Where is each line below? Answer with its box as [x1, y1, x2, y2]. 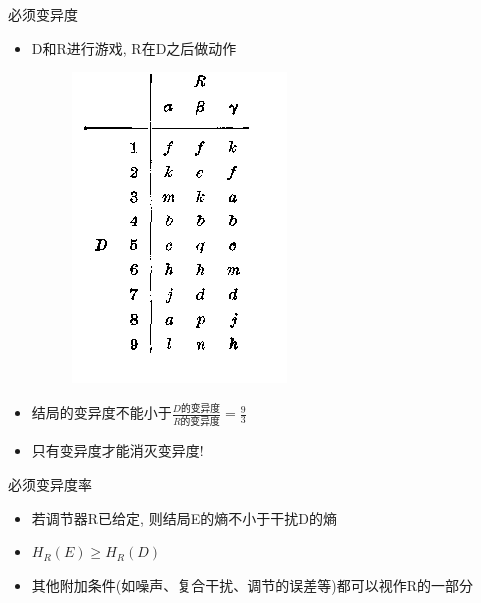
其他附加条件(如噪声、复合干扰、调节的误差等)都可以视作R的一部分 [31, 574, 473, 595]
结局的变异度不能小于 [31, 402, 172, 423]
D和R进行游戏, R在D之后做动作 [31, 37, 237, 58]
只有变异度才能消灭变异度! [31, 440, 204, 461]
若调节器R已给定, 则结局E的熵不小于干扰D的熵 [31, 507, 337, 528]
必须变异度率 [8, 474, 92, 494]
